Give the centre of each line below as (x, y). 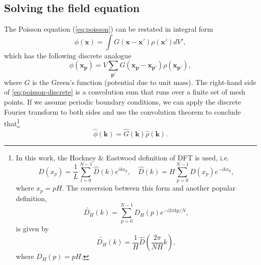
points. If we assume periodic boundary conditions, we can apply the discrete (123, 101)
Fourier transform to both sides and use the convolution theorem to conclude (122, 111)
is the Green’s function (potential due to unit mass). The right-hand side (144, 82)
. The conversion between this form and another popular (149, 188)
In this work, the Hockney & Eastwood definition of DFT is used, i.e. (122, 157)
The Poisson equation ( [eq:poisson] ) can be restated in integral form (109, 29)
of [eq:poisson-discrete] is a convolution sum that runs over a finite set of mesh (125, 92)
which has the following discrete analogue (68, 55)
